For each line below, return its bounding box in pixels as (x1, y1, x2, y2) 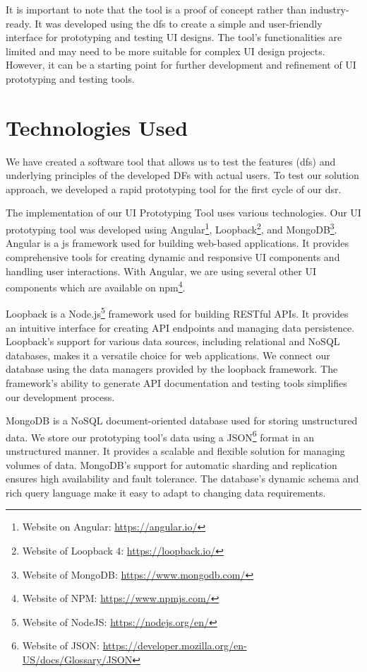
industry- (309, 2, 349, 16)
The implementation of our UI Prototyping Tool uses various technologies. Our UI (6, 205, 361, 220)
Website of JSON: (22, 638, 100, 653)
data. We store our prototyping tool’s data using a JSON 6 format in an (6, 427, 314, 444)
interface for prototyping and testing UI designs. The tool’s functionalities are (6, 30, 342, 45)
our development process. (6, 389, 115, 404)
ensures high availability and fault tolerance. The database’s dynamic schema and (6, 471, 359, 486)
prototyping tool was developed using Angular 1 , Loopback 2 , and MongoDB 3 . (6, 220, 337, 236)
